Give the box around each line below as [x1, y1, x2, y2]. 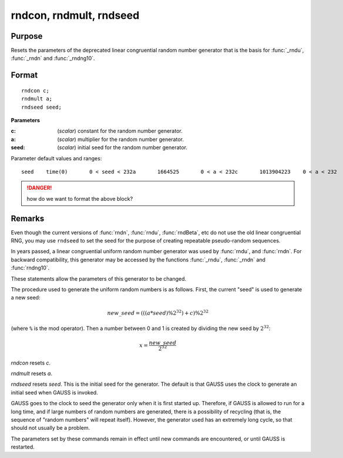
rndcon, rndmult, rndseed [11, 9, 140, 22]
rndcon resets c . [11, 359, 51, 366]
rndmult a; [21, 96, 53, 102]
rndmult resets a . [11, 370, 53, 377]
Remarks [11, 213, 45, 223]
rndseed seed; [21, 103, 62, 110]
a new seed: [11, 294, 41, 301]
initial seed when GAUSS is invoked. [11, 389, 98, 396]
